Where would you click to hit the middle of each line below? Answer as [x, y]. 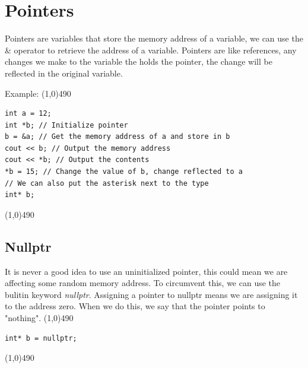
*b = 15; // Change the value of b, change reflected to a [124, 172]
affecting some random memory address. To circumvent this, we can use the [143, 283]
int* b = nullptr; [41, 338]
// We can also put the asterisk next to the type [107, 183]
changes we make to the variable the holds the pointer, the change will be [139, 61]
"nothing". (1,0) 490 [39, 318]
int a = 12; [28, 114]
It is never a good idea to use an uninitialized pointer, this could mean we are [146, 271]
